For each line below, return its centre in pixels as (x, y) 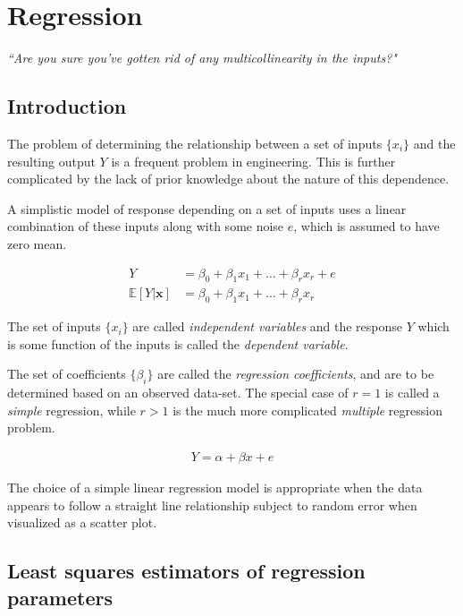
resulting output (51, 161)
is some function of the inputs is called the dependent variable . (178, 343)
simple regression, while (72, 410)
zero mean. (37, 243)
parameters (60, 597)
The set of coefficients (67, 374)
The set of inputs (54, 326)
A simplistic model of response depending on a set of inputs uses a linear (207, 208)
